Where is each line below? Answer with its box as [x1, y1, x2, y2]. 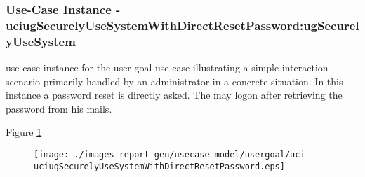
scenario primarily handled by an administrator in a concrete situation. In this [6, 73, 343, 88]
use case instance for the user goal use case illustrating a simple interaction [6, 60, 328, 75]
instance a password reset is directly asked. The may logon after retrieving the [6, 87, 343, 102]
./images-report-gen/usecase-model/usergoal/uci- [74, 150, 310, 160]
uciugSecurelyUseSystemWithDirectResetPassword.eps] [34, 161, 285, 171]
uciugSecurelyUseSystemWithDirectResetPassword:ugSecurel [6, 16, 359, 34]
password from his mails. [6, 101, 112, 115]
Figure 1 [6, 125, 42, 139]
